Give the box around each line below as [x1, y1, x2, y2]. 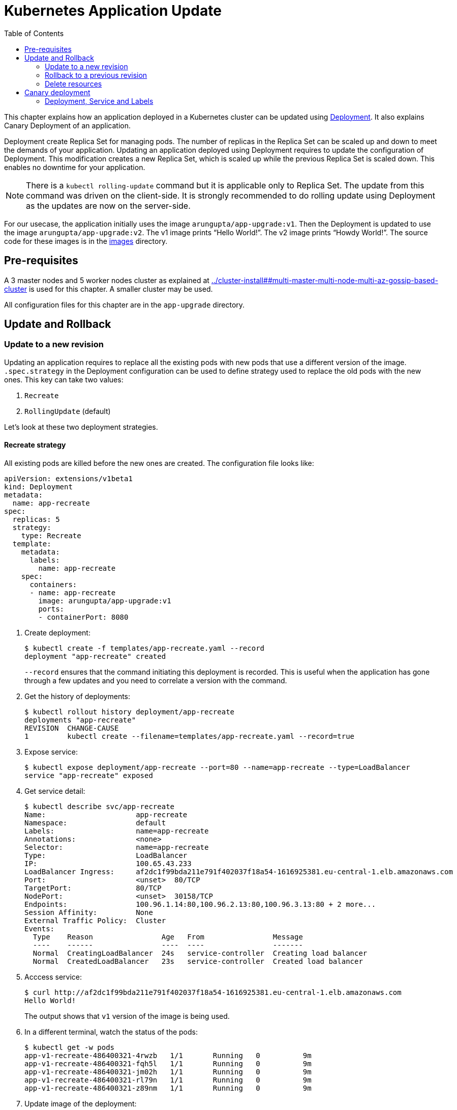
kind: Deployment [4, 483, 73, 491]
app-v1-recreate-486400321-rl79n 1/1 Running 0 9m [24, 1076, 312, 1085]
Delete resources [45, 79, 102, 88]
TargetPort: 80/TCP [24, 884, 162, 893]
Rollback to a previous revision [45, 70, 147, 79]
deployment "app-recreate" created [24, 652, 166, 661]
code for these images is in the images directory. [4, 236, 168, 245]
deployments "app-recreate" [24, 716, 136, 725]
